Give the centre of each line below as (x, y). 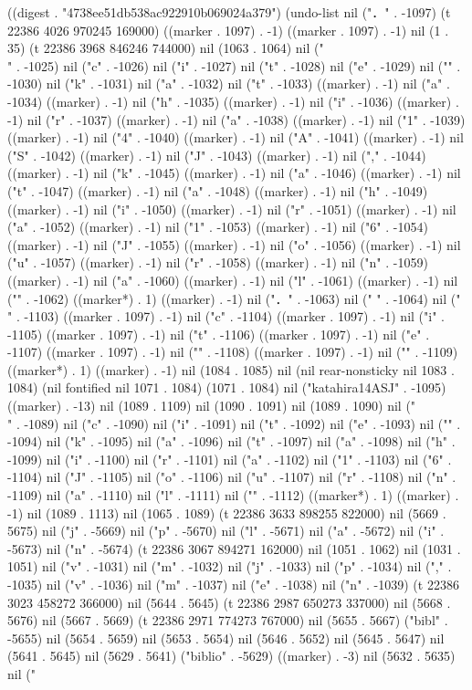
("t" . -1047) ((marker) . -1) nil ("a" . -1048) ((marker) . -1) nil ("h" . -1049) (218, 190)
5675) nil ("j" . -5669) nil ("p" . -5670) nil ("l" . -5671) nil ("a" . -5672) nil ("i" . (226, 531)
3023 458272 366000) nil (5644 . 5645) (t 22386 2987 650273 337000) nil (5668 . (229, 602)
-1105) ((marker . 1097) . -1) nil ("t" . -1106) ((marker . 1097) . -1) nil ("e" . (219, 334)
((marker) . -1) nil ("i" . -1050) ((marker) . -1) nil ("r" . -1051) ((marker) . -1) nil (232, 209)
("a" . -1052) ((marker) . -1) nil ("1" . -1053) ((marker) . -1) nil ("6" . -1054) (218, 227)
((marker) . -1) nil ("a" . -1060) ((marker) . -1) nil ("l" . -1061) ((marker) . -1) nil (233, 280)
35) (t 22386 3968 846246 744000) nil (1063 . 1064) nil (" (166, 48)
